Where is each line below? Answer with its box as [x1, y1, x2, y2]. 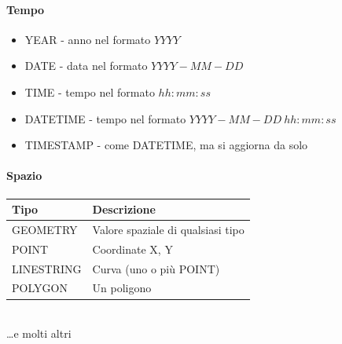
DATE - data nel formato [24, 57, 148, 74]
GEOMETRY [12, 221, 78, 237]
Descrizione [92, 201, 156, 218]
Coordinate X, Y [92, 240, 173, 257]
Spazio [6, 167, 42, 184]
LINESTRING [12, 260, 82, 276]
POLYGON [12, 280, 68, 296]
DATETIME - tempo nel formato [24, 110, 186, 126]
